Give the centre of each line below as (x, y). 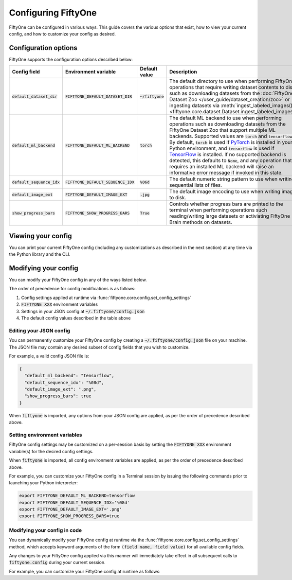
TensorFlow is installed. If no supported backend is (228, 155)
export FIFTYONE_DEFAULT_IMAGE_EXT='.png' (71, 510)
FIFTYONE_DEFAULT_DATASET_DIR (99, 97)
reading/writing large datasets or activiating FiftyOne (230, 216)
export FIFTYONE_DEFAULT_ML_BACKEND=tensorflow (77, 496)
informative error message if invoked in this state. (226, 173)
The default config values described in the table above (76, 318)
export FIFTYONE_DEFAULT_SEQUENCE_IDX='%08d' (74, 502)
